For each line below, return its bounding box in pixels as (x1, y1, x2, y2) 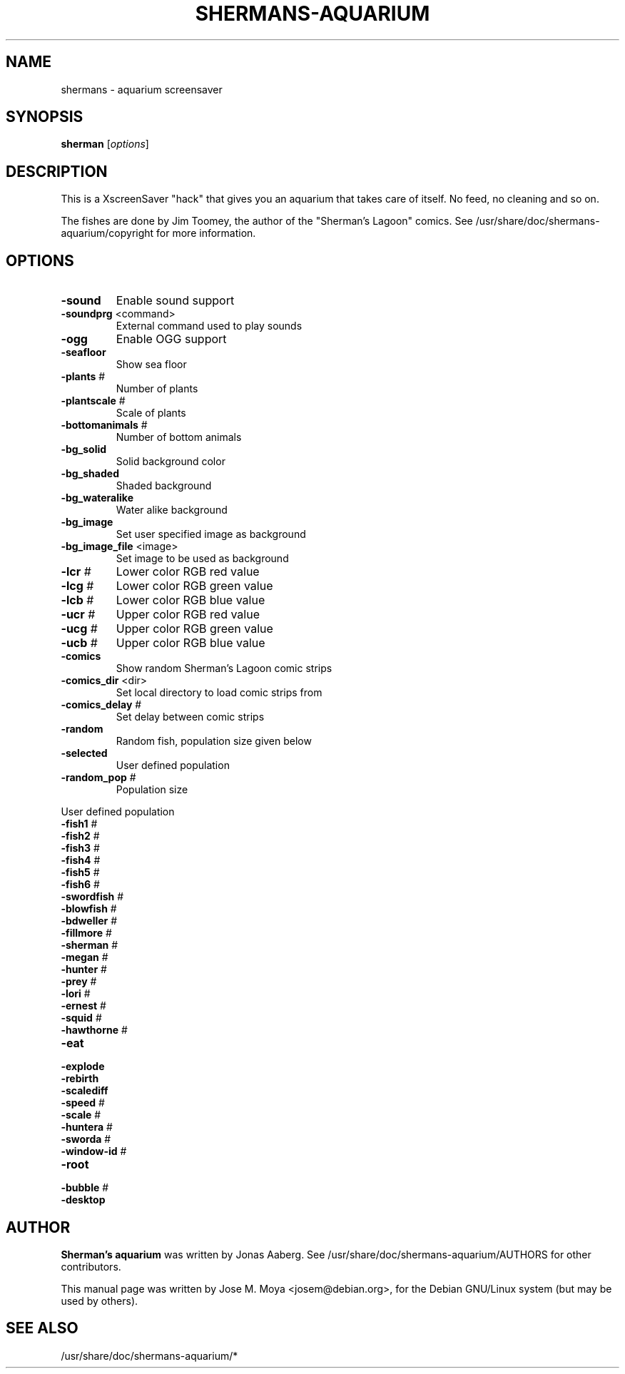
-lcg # (61, 579, 94, 594)
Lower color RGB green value (116, 579, 273, 594)
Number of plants (116, 382, 198, 395)
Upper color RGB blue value (116, 636, 265, 651)
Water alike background (116, 504, 228, 516)
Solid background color (116, 455, 225, 468)
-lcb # (61, 593, 94, 608)
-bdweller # (61, 915, 118, 927)
